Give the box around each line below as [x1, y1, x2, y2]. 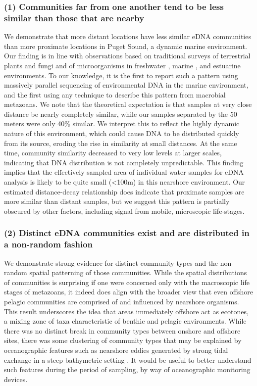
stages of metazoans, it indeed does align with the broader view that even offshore [4, 287, 253, 297]
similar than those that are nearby [4, 11, 145, 24]
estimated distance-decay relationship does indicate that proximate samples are [4, 186, 245, 196]
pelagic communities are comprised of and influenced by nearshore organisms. [4, 296, 239, 306]
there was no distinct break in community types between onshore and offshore [4, 325, 241, 336]
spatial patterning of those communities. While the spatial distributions [29, 267, 247, 278]
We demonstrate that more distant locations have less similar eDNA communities [4, 31, 251, 42]
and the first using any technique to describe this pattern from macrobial [4, 89, 226, 99]
